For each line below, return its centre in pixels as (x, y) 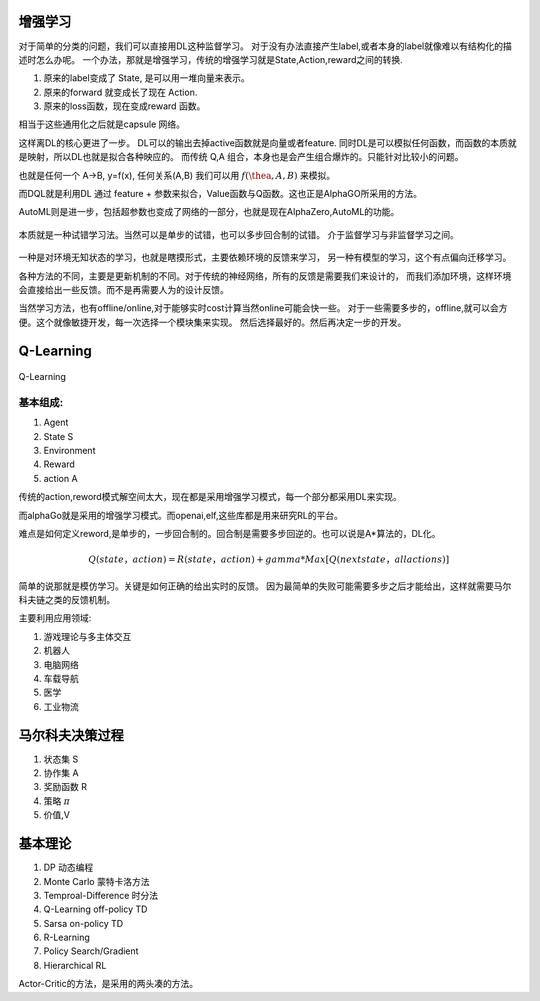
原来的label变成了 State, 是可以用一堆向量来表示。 (146, 78)
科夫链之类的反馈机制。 (66, 600)
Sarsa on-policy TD (83, 923)
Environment (69, 451)
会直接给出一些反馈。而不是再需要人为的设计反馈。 (123, 289)
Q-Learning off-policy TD (95, 909)
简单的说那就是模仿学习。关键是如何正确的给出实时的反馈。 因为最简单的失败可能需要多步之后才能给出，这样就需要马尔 (265, 586)
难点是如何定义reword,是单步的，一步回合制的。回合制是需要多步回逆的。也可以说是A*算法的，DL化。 (229, 534)
